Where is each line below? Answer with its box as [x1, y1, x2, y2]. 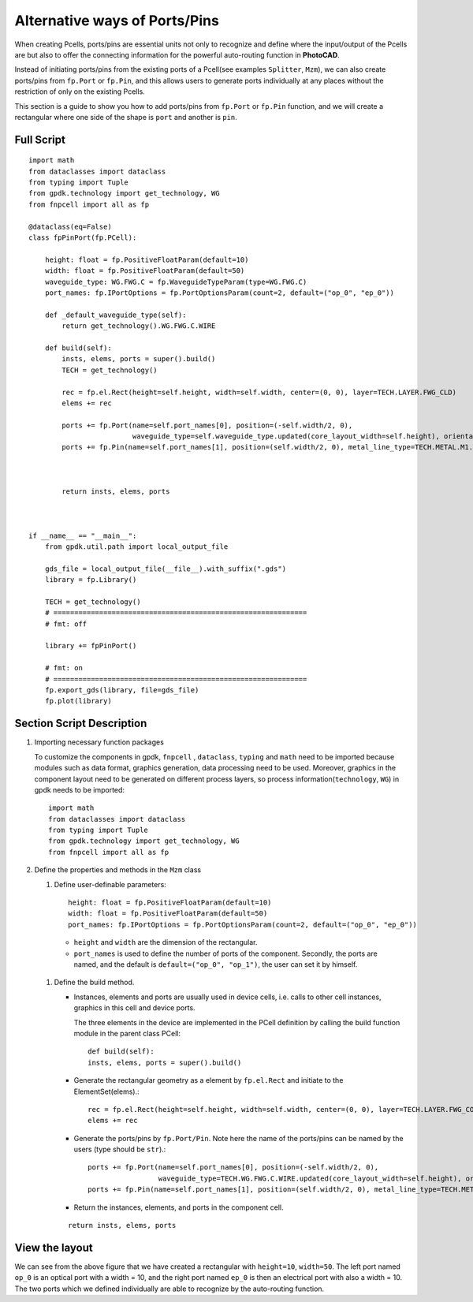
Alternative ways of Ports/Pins [14, 12, 220, 29]
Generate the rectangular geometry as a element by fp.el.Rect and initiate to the [73, 1076, 344, 1085]
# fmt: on [44, 663, 83, 673]
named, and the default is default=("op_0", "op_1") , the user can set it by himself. [73, 959, 358, 969]
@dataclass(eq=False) [28, 222, 112, 231]
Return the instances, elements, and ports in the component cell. [73, 1203, 284, 1212]
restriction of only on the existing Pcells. [14, 87, 145, 96]
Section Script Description [14, 717, 147, 730]
